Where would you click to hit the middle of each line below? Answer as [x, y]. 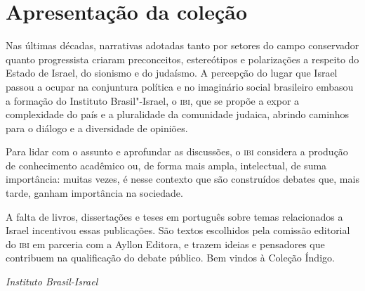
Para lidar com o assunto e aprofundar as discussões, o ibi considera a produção [177, 151]
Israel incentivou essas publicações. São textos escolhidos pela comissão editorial [178, 230]
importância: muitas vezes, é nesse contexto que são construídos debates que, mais [182, 179]
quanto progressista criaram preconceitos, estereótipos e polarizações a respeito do [182, 59]
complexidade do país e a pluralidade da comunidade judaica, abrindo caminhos [178, 114]
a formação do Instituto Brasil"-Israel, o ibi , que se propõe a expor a [153, 100]
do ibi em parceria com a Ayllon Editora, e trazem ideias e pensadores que [165, 244]
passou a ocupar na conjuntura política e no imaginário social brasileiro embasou [180, 86]
